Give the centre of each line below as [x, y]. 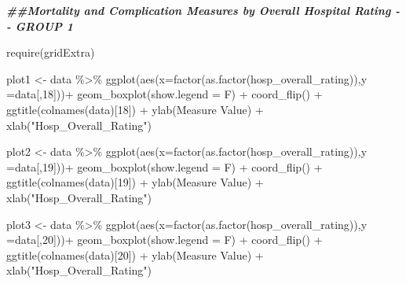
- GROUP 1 [40, 26]
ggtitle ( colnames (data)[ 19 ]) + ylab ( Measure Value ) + [135, 182]
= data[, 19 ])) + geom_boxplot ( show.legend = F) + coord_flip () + [165, 166]
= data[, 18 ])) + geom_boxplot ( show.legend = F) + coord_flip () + [165, 94]
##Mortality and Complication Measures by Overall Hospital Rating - [203, 10]
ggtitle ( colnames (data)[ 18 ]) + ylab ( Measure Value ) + [135, 109]
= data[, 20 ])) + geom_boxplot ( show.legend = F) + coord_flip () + [165, 240]
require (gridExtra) [51, 52]
